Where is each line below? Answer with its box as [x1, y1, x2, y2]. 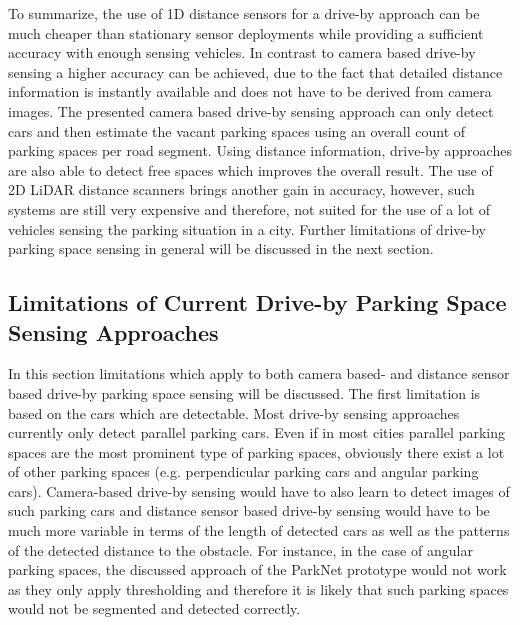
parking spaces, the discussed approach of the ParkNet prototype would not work [8, 559, 507, 580]
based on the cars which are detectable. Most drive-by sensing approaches [8, 402, 460, 423]
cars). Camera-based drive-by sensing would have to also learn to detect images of [8, 480, 510, 501]
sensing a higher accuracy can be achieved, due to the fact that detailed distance [8, 61, 503, 82]
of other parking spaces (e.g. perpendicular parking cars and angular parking [8, 461, 479, 482]
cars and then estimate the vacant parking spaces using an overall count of [8, 120, 466, 141]
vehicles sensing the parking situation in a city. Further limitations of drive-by [8, 218, 486, 239]
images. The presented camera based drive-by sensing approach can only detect [8, 100, 494, 121]
